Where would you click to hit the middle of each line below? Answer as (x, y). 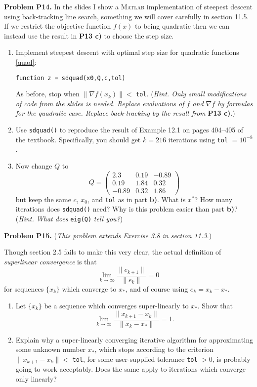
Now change (34, 165)
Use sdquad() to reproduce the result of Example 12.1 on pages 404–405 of (129, 130)
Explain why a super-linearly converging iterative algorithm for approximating (134, 339)
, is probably (231, 359)
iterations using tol (198, 139)
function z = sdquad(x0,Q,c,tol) (70, 78)
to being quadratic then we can (182, 26)
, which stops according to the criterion (154, 349)
